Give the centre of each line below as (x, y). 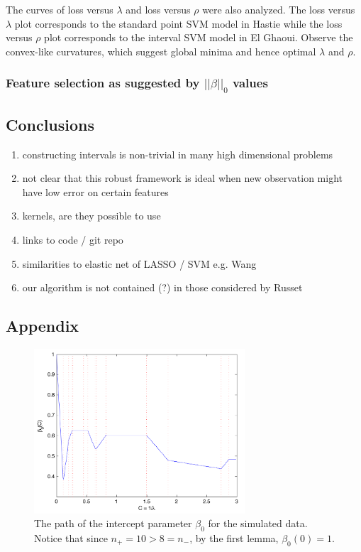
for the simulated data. (258, 523)
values (250, 83)
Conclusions (50, 124)
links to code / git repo (73, 240)
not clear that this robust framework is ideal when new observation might (183, 178)
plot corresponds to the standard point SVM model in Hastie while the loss (178, 23)
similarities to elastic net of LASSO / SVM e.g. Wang (139, 263)
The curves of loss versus (60, 9)
